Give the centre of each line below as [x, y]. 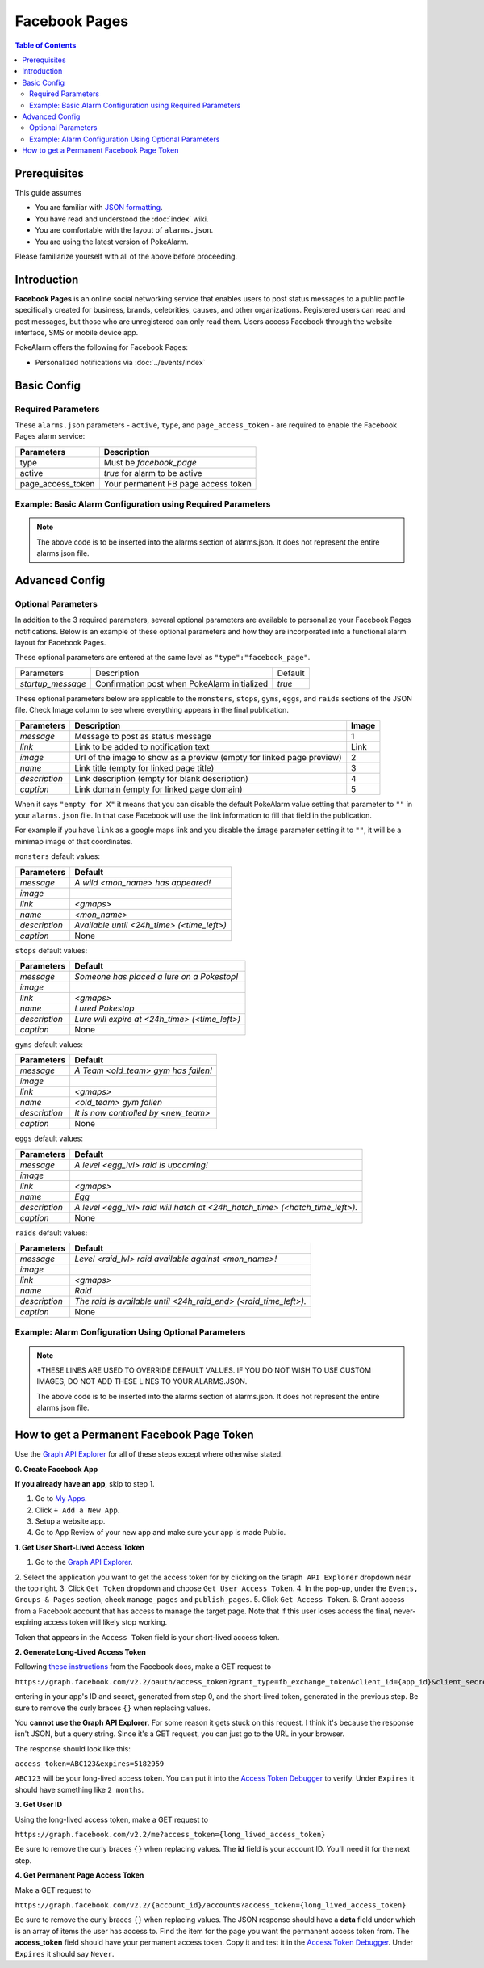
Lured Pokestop [104, 1008]
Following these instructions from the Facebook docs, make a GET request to [143, 1667]
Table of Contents [46, 45]
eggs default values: [49, 1138]
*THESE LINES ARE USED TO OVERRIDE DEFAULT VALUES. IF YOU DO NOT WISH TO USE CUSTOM [204, 1370]
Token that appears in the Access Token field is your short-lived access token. [147, 1637]
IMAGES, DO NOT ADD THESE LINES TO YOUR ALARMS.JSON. [142, 1381]
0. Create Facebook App [56, 1469]
